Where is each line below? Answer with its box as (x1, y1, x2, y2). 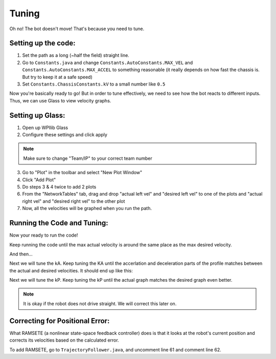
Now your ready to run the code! (9, 232, 78, 238)
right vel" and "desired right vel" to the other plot (22, 198, 125, 204)
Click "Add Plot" (22, 177, 56, 183)
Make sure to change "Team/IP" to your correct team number (23, 155, 153, 161)
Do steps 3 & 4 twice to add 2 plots (22, 184, 97, 190)
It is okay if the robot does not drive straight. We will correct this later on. (23, 300, 177, 307)
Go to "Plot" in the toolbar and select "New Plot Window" (22, 170, 143, 176)
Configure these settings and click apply (22, 132, 107, 138)
